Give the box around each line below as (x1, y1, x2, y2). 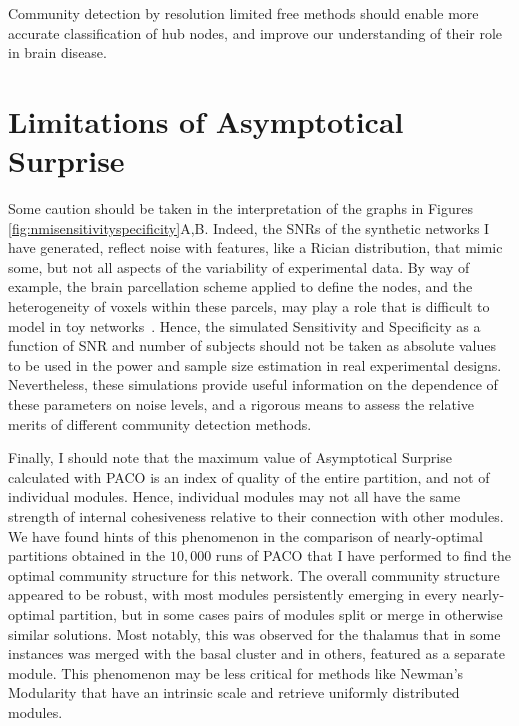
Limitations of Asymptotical (8, 100, 404, 141)
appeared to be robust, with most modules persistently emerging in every (8, 584, 457, 605)
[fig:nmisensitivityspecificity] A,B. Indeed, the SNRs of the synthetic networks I (8, 217, 490, 238)
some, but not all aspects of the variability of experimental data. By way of (8, 256, 470, 277)
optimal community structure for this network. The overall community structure (8, 564, 500, 585)
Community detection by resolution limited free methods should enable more (8, 3, 479, 23)
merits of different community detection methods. (8, 413, 312, 434)
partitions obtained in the (8, 545, 166, 566)
